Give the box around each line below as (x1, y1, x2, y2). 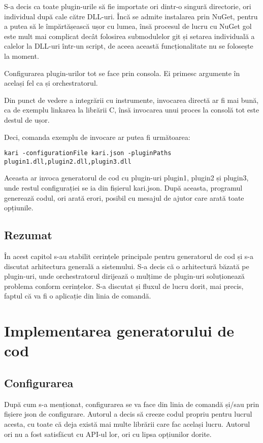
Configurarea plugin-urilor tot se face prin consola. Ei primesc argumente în (4, 67, 240, 78)
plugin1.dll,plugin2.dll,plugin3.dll (4, 158, 131, 165)
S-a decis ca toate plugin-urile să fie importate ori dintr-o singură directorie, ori (4, 1, 251, 11)
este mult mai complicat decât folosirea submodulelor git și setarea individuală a (4, 30, 255, 41)
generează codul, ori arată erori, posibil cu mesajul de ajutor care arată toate (4, 192, 244, 203)
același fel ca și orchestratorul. (4, 78, 98, 88)
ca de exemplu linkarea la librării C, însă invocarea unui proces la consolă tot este (4, 104, 259, 115)
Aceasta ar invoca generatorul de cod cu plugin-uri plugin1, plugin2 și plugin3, (4, 172, 249, 183)
